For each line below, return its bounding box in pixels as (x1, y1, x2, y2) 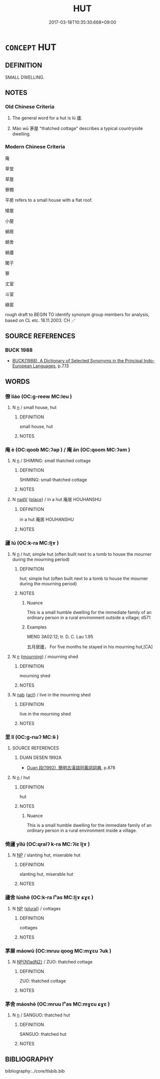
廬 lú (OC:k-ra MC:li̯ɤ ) (5, 539, 59, 546)
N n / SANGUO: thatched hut (12, 1012, 70, 1018)
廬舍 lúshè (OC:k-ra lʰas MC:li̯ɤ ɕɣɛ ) (5, 894, 94, 901)
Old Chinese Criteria (5, 103, 55, 110)
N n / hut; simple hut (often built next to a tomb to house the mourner (12, 551, 152, 557)
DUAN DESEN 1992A (19, 755, 62, 761)
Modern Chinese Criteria (5, 143, 65, 150)
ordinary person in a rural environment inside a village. (27, 827, 137, 833)
